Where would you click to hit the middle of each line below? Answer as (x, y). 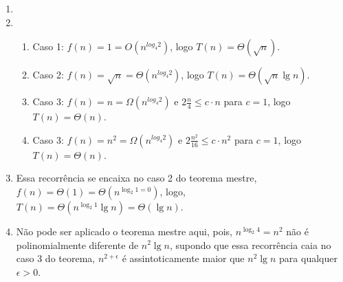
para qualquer (308, 258)
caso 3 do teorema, (56, 258)
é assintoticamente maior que (183, 258)
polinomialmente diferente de (77, 245)
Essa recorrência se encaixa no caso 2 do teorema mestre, (136, 178)
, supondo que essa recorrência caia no (251, 245)
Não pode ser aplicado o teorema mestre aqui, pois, (124, 231)
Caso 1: (48, 46)
